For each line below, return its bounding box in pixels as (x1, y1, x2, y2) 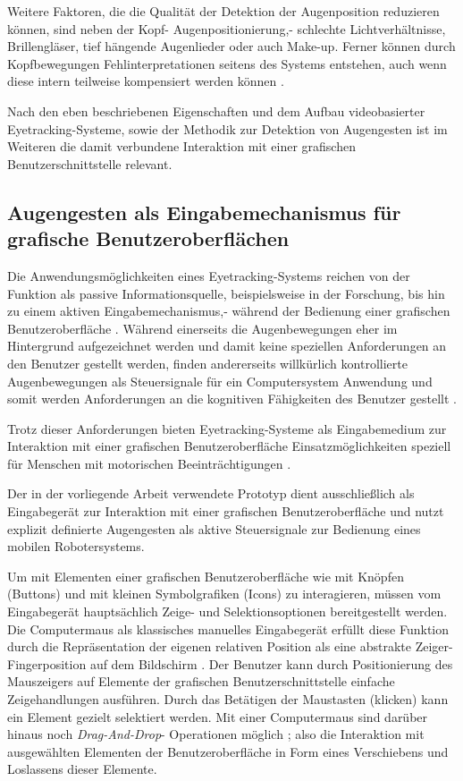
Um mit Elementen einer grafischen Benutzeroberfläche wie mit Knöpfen (7, 566, 404, 585)
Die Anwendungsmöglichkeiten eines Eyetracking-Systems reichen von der (7, 266, 410, 284)
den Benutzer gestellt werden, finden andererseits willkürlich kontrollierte (7, 353, 408, 372)
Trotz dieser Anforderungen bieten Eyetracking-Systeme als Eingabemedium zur (7, 419, 447, 437)
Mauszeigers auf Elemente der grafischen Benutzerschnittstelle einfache (7, 672, 395, 691)
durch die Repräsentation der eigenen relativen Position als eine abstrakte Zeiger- (7, 637, 453, 656)
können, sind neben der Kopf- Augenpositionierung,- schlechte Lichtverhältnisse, (7, 19, 446, 38)
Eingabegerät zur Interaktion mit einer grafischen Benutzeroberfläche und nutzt (7, 502, 444, 521)
